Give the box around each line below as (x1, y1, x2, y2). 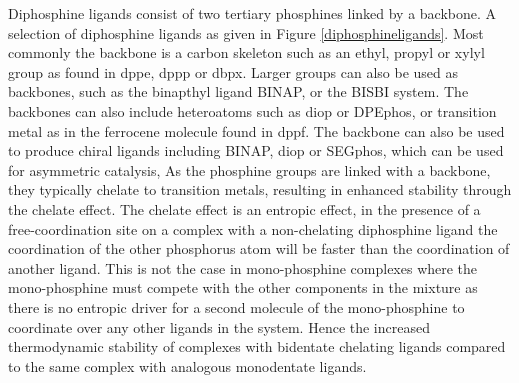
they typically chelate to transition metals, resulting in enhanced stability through (8, 179, 512, 200)
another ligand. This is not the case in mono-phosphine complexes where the (8, 257, 478, 278)
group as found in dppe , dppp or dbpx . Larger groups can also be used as (8, 61, 459, 82)
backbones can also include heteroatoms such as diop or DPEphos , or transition (8, 100, 497, 121)
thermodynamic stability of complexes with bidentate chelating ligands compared (8, 336, 506, 357)
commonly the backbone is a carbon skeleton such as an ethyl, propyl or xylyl (8, 42, 485, 63)
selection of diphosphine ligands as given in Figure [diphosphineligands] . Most (8, 22, 484, 43)
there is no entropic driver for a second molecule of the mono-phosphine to (8, 296, 465, 317)
